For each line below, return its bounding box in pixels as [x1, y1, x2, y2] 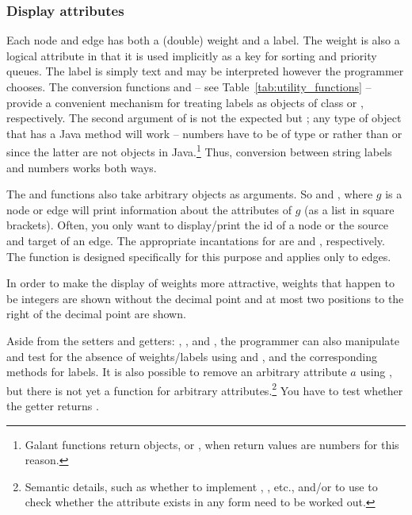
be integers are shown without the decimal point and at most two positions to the [6, 290, 404, 306]
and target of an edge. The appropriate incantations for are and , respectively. [6, 233, 385, 248]
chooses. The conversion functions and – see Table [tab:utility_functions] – [6, 79, 372, 94]
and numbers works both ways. [6, 159, 157, 175]
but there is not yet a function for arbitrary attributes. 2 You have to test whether [6, 379, 403, 398]
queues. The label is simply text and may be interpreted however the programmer [6, 63, 404, 79]
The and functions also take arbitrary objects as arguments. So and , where [6, 186, 373, 202]
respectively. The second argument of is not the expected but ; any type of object [6, 110, 402, 126]
